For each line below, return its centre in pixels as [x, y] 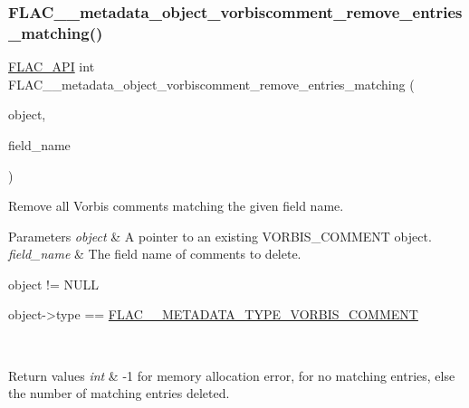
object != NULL [53, 284]
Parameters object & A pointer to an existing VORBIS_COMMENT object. [220, 236]
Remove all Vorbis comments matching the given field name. [176, 206]
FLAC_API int [52, 66]
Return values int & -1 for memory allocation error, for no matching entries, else [232, 375]
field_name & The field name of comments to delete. [155, 254]
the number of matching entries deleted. [119, 393]
